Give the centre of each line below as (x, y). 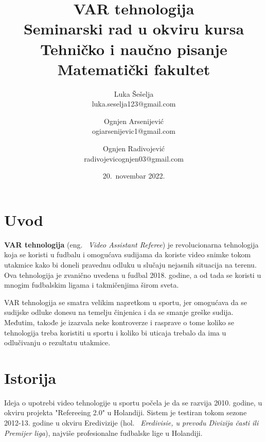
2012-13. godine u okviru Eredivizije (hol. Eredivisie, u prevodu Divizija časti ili (131, 423)
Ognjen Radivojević (134, 148)
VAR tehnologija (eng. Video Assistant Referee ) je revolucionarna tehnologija (131, 244)
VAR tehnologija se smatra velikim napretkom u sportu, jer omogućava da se (126, 302)
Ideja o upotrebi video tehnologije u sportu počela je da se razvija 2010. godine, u (133, 402)
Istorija (30, 377)
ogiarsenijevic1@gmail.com (134, 131)
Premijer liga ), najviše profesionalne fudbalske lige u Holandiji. (103, 432)
